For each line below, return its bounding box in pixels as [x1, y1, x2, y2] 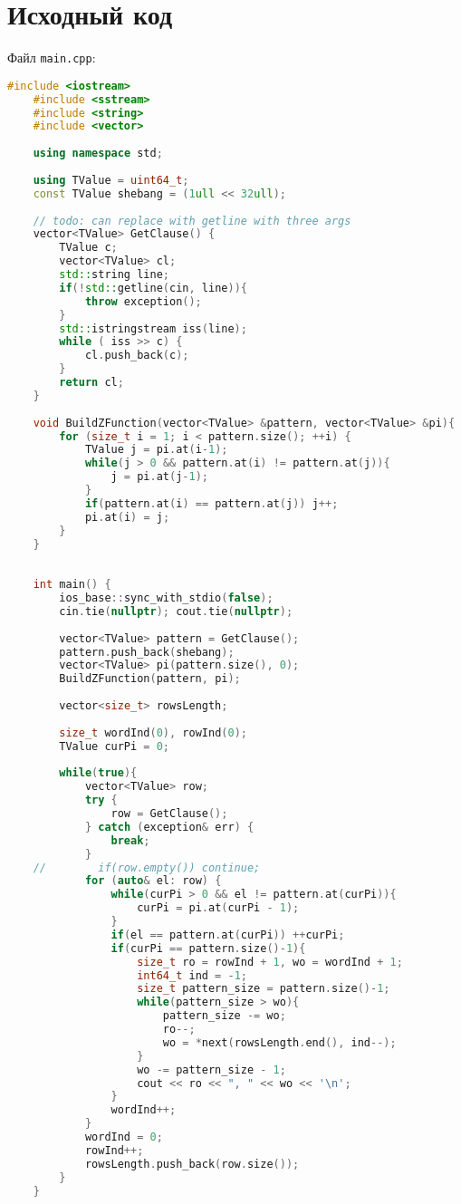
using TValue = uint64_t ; [33, 173, 189, 187]
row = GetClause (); [110, 807, 228, 821]
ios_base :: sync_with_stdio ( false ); [59, 592, 274, 605]
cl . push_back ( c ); [84, 349, 189, 362]
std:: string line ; [59, 268, 169, 282]
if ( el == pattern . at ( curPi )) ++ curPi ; [110, 928, 345, 941]
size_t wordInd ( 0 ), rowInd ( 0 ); [59, 726, 247, 739]
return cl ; [59, 376, 124, 390]
